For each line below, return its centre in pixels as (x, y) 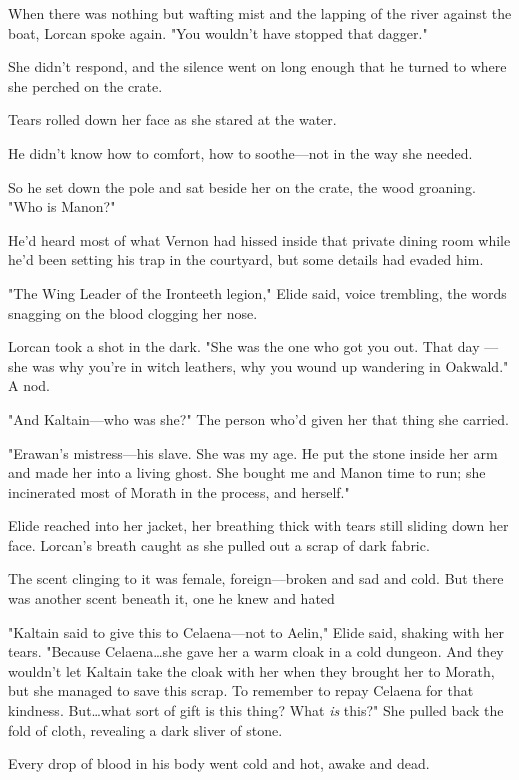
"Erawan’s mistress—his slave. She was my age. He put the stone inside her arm (253, 452)
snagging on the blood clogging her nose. (133, 312)
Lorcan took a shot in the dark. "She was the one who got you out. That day (244, 346)
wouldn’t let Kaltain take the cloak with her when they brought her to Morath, (251, 670)
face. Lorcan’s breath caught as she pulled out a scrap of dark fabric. (219, 544)
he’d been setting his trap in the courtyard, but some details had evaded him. (246, 259)
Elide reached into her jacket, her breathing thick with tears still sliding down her (258, 525)
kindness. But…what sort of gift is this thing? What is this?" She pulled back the (256, 710)
